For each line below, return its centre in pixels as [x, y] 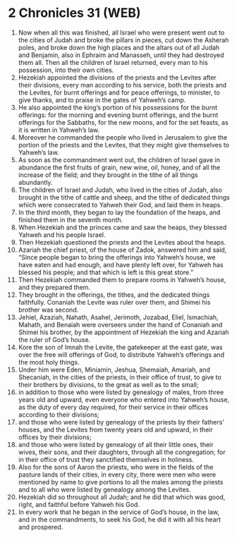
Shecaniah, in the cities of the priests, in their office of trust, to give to [120, 377]
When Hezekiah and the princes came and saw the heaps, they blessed [122, 227]
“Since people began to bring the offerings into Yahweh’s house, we [117, 257]
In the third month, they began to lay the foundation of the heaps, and [119, 212]
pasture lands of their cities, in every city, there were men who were [117, 475]
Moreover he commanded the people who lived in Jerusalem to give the [123, 137]
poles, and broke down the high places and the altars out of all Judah [119, 47]
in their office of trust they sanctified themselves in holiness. [106, 459]
